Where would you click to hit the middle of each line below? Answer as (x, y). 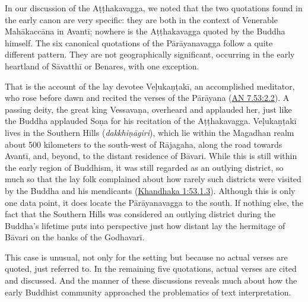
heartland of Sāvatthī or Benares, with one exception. (102, 66)
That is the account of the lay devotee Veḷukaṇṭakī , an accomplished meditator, (150, 86)
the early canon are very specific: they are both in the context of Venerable (141, 19)
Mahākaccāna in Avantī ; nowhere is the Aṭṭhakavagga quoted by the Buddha (145, 31)
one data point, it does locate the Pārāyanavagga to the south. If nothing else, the (154, 202)
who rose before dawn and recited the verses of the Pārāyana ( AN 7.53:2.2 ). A (147, 98)
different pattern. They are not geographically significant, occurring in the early (150, 54)
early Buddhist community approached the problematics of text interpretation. (148, 292)
